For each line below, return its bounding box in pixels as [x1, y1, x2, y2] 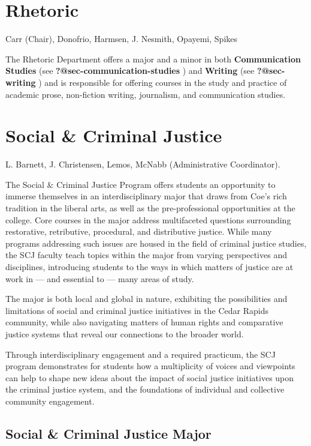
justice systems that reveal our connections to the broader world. [5, 327, 244, 340]
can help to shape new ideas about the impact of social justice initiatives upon [5, 371, 294, 384]
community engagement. [5, 394, 95, 407]
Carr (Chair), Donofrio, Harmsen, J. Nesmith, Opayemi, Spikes [5, 32, 238, 45]
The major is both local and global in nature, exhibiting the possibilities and [5, 292, 288, 305]
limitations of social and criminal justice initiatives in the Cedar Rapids [5, 304, 268, 316]
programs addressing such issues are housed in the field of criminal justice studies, [5, 237, 307, 249]
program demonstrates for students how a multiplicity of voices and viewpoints [5, 360, 295, 372]
